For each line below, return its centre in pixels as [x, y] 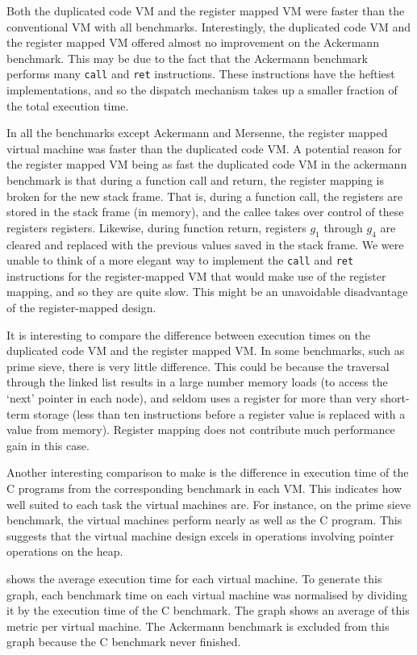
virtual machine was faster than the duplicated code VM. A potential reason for [204, 148]
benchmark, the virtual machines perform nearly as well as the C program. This [204, 520]
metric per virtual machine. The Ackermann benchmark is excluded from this [198, 626]
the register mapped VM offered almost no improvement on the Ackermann [193, 42]
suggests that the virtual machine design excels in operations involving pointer [200, 535]
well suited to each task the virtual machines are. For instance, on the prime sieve [209, 504]
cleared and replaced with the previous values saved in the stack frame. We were [205, 244]
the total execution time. [68, 105]
